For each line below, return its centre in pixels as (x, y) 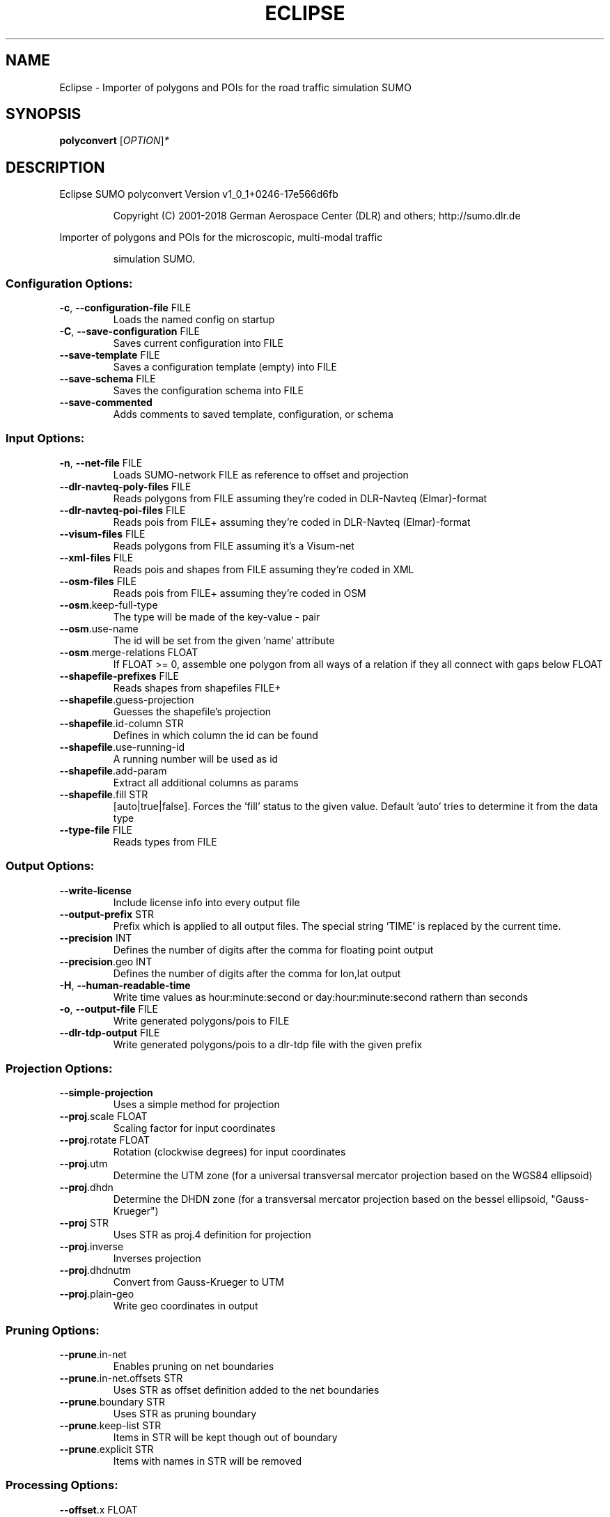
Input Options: (45, 438)
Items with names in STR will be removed (208, 1461)
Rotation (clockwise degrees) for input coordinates (229, 1152)
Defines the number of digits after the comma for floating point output (273, 949)
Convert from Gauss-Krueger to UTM (198, 1282)
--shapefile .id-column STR (122, 723)
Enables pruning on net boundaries (194, 1367)
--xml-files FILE (96, 557)
